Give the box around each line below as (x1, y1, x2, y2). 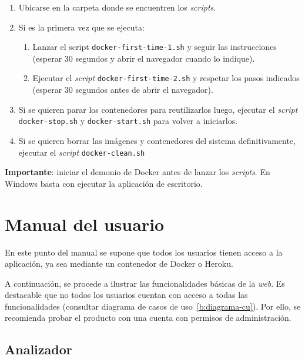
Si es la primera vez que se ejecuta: (18, 21, 145, 33)
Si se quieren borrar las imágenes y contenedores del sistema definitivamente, (18, 134, 296, 146)
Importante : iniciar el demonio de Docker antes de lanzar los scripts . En (5, 166, 270, 178)
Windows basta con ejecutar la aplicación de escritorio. (5, 177, 203, 189)
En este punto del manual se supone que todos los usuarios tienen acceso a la (5, 246, 283, 258)
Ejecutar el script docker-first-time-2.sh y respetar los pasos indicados (32, 72, 300, 84)
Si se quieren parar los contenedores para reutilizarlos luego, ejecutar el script (18, 103, 298, 115)
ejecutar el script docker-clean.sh (18, 146, 145, 158)
